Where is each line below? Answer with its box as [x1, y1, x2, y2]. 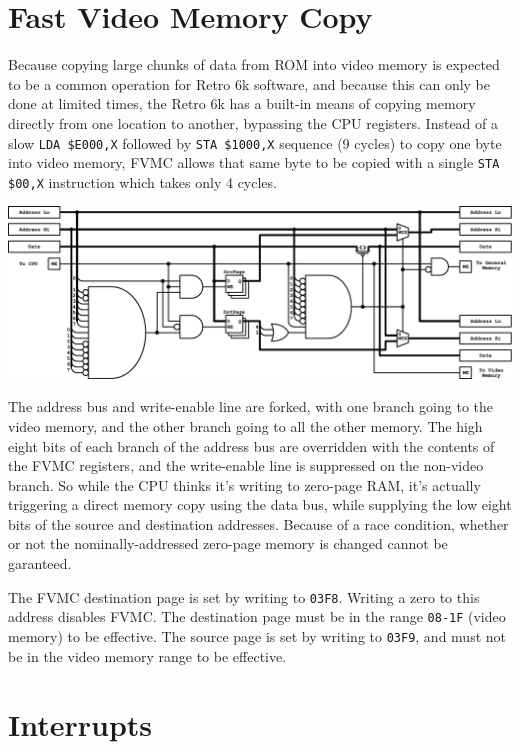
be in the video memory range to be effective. [8, 645, 287, 666]
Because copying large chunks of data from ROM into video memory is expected [8, 54, 500, 75]
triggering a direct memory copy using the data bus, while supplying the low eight [8, 494, 512, 515]
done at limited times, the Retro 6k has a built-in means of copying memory [8, 93, 476, 114]
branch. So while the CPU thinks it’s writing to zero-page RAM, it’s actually [8, 474, 481, 495]
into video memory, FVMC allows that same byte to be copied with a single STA [8, 152, 500, 173]
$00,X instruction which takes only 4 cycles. [8, 171, 277, 192]
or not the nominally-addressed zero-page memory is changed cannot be [8, 533, 448, 554]
